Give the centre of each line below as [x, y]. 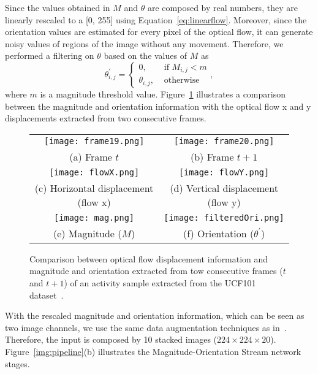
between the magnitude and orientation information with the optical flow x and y [158, 106]
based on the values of [145, 55]
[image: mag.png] [94, 217]
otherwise [182, 81]
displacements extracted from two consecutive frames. [106, 118]
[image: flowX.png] [94, 172]
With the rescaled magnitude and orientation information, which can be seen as [155, 315]
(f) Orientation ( [218, 233]
